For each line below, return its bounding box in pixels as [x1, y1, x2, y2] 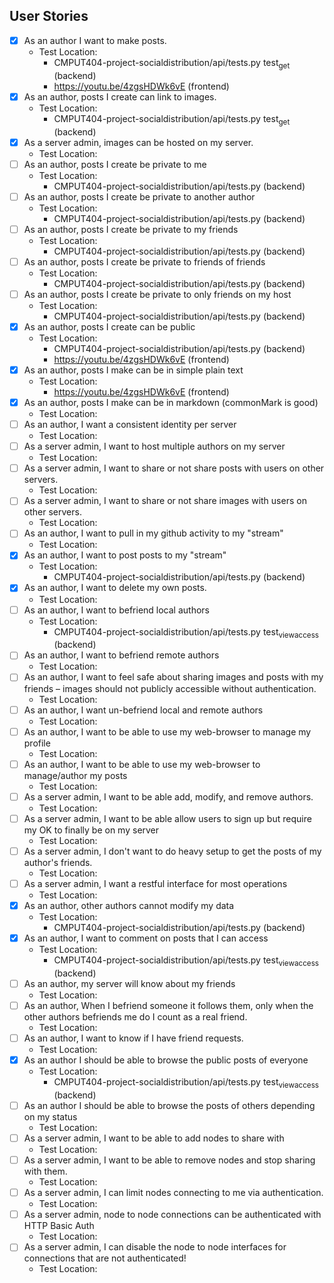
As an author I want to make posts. [23, 34, 167, 46]
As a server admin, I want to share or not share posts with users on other [23, 462, 325, 474]
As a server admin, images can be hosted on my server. [23, 136, 254, 148]
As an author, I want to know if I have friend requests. [23, 1032, 244, 1044]
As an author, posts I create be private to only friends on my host [23, 288, 292, 300]
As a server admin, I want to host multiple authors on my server [23, 440, 286, 453]
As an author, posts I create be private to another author [23, 190, 256, 203]
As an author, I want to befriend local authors [23, 604, 210, 616]
